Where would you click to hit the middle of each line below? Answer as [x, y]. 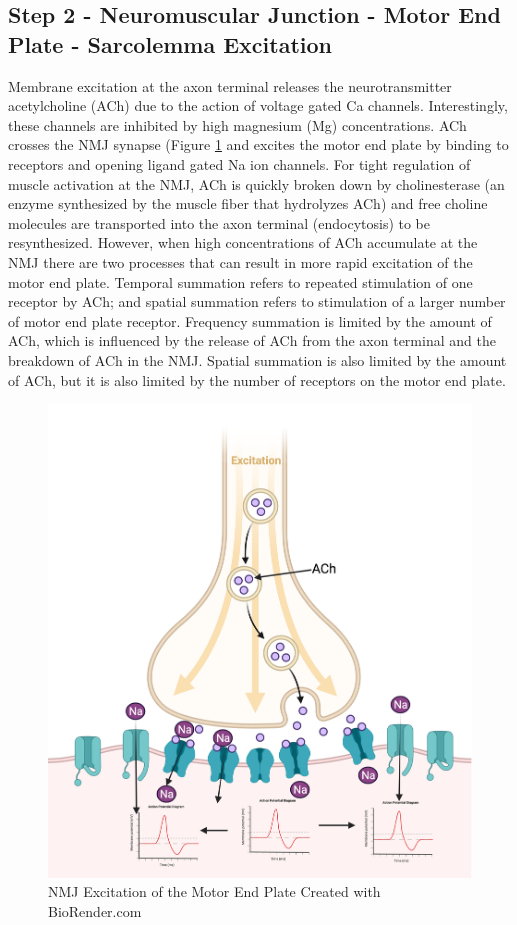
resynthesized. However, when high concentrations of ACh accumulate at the [243, 242]
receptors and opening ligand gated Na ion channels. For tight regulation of [239, 163]
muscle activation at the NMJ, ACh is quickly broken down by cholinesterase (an [256, 183]
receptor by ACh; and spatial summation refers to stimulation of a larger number [257, 301]
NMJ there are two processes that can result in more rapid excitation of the [240, 261]
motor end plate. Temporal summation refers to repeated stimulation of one [240, 281]
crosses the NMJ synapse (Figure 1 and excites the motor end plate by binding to [258, 144]
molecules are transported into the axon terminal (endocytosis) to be [219, 222]
